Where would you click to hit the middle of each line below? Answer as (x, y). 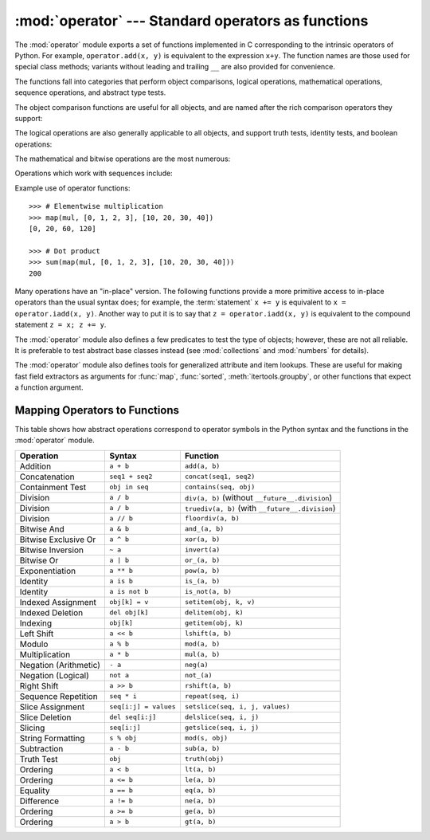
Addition (35, 466)
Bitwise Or (39, 560)
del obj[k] (129, 612)
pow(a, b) (202, 571)
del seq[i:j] (133, 717)
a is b (121, 581)
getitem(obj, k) (214, 623)
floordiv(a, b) (212, 518)
